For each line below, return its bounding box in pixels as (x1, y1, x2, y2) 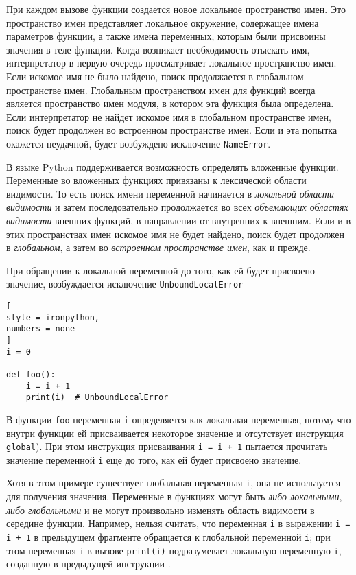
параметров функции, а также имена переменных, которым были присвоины (6, 29, 326, 43)
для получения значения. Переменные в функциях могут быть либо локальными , (6, 489, 342, 504)
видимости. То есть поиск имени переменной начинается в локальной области (6, 186, 334, 200)
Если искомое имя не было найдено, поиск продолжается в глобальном (6, 69, 304, 83)
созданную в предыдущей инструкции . (6, 556, 171, 571)
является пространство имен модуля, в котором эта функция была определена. (6, 96, 334, 110)
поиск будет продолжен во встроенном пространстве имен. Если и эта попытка (6, 123, 337, 137)
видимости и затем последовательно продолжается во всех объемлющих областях (6, 200, 348, 214)
